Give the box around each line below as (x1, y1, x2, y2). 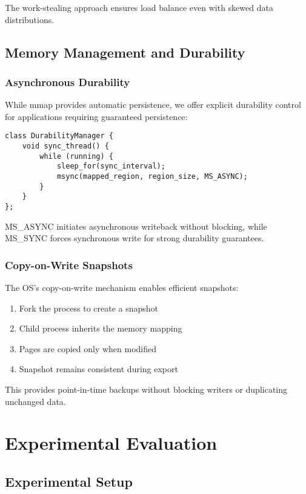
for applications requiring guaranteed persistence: (5, 110, 188, 122)
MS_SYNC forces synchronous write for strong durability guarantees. (5, 232, 264, 244)
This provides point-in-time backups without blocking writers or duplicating (5, 383, 288, 395)
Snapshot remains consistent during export (19, 362, 178, 375)
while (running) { (39, 152, 113, 161)
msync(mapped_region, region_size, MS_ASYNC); (56, 172, 248, 181)
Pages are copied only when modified (19, 342, 157, 355)
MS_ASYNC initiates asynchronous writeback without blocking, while (5, 219, 267, 232)
